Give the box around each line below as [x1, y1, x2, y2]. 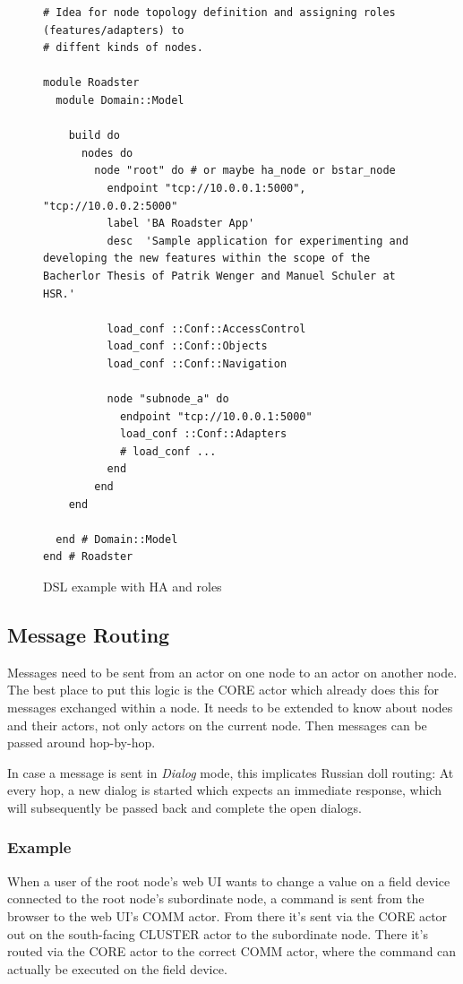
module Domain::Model [56, 93, 184, 107]
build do [68, 129, 120, 142]
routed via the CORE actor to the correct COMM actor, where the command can [7, 942, 457, 961]
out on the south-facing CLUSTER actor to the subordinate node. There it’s [7, 924, 428, 943]
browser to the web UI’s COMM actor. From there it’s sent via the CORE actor [7, 906, 448, 925]
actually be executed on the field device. [7, 959, 227, 978]
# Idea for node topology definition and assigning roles [43, 6, 396, 19]
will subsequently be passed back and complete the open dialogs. [7, 798, 362, 816]
